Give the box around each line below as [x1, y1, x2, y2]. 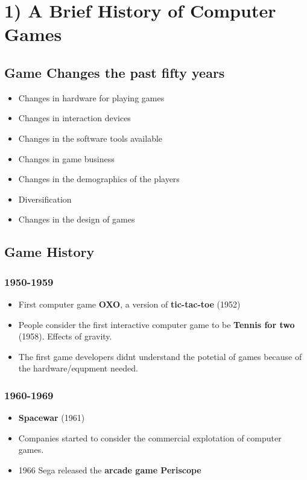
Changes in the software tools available [18, 131, 163, 144]
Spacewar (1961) [18, 411, 85, 424]
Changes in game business [18, 152, 115, 165]
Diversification [18, 192, 72, 205]
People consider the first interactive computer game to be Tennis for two [18, 318, 295, 330]
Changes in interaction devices [18, 112, 131, 124]
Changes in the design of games [18, 213, 135, 226]
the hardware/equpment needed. [18, 362, 138, 374]
